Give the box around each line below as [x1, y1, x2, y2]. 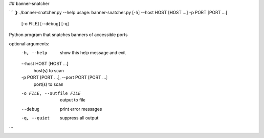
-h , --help [21, 50, 47, 56]
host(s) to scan [33, 67, 64, 73]
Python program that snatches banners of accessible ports [9, 32, 128, 38]
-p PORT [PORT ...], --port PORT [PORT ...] [21, 75, 108, 80]
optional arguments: [9, 40, 50, 46]
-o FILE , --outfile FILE [21, 90, 81, 96]
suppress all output [60, 115, 99, 121]
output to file [60, 97, 86, 103]
